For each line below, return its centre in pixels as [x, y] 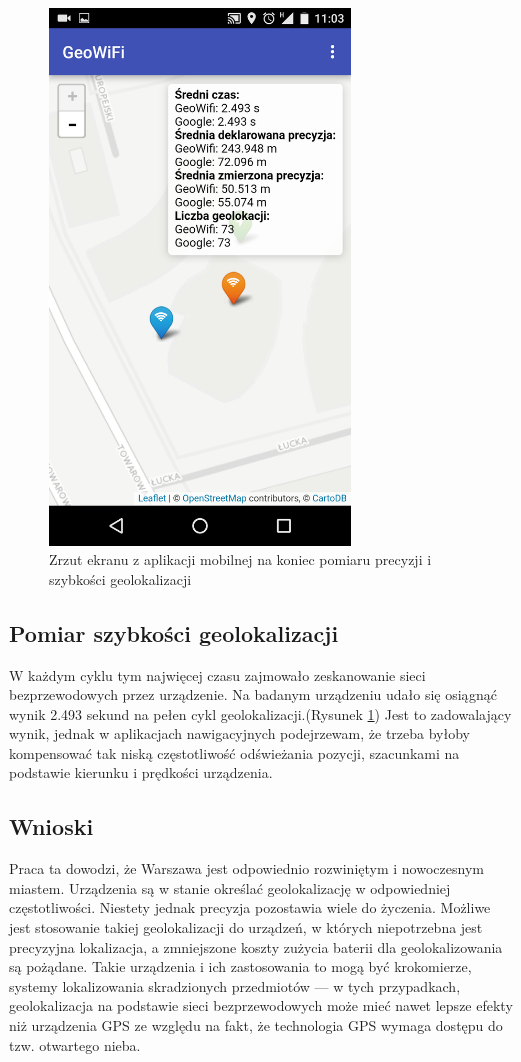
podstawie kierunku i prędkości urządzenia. [141, 772]
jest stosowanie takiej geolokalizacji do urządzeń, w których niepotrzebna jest [246, 927]
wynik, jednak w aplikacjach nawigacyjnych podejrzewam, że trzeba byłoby [239, 733]
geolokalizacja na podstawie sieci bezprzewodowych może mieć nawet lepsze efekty [261, 1005]
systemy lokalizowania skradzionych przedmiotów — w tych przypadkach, [235, 985]
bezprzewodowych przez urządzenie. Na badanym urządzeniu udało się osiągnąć [253, 694]
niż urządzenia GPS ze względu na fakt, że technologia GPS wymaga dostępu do [256, 1025]
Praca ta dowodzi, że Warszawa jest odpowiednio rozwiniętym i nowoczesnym [246, 868]
